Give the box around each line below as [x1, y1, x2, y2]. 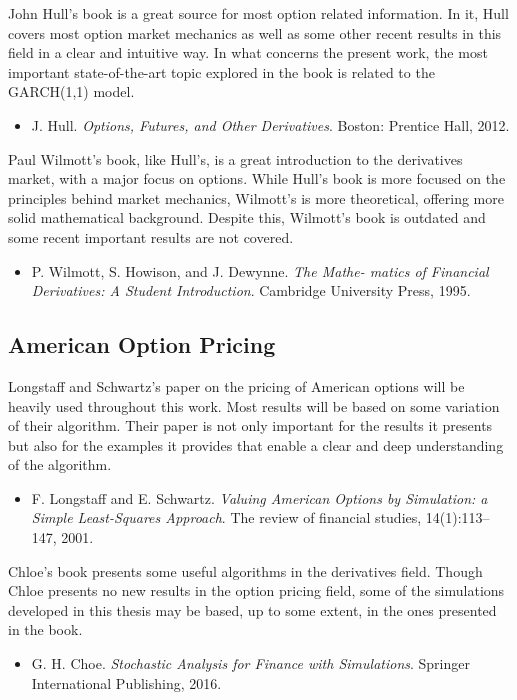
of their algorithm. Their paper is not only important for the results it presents [8, 415, 493, 436]
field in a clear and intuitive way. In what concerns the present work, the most [8, 42, 488, 63]
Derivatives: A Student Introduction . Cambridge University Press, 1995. [31, 280, 471, 301]
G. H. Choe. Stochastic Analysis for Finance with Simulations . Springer [31, 653, 470, 674]
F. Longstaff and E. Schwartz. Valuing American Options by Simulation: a [31, 487, 488, 508]
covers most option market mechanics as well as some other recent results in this [8, 22, 502, 43]
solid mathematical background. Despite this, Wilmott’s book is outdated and [8, 207, 486, 228]
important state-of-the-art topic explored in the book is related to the [8, 61, 435, 82]
